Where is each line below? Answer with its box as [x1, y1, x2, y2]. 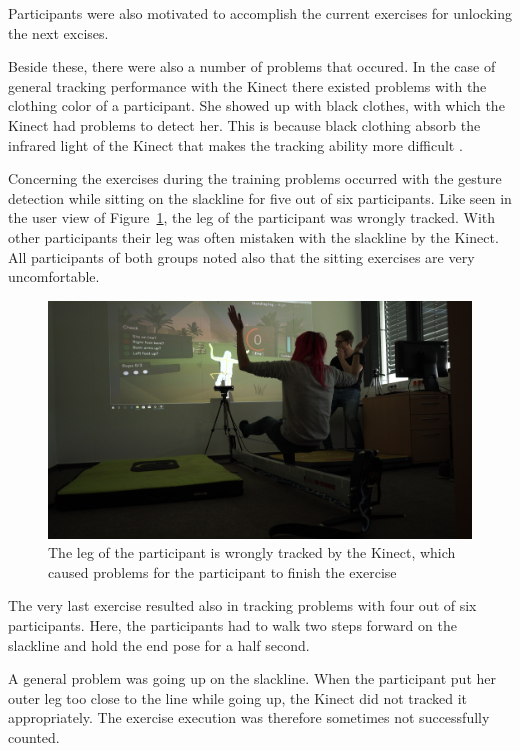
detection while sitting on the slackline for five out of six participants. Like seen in [8, 187, 512, 208]
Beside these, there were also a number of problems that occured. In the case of [8, 56, 496, 77]
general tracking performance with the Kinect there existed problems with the [8, 75, 487, 96]
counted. [8, 726, 60, 747]
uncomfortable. [8, 266, 100, 287]
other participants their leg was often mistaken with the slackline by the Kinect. [8, 226, 499, 247]
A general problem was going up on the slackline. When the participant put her [8, 668, 496, 689]
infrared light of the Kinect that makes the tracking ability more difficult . [8, 134, 463, 155]
